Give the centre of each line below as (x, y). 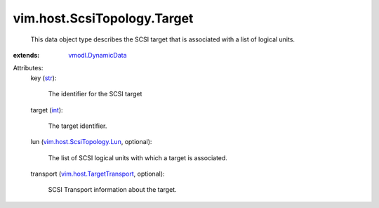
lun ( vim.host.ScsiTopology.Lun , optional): (91, 142)
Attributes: (28, 68)
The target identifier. (78, 126)
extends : (26, 55)
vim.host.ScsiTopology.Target (103, 18)
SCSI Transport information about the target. (112, 190)
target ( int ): (47, 110)
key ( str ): (44, 78)
